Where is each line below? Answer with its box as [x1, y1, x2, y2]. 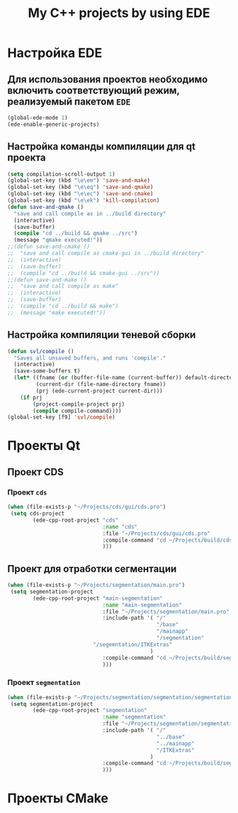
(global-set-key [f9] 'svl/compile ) [7, 414, 115, 421]
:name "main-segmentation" [102, 601, 182, 608]
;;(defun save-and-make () [7, 276, 87, 284]
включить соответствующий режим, [7, 84, 180, 97]
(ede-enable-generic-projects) [7, 121, 100, 128]
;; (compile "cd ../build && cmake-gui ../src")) [7, 269, 160, 276]
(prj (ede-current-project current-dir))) [35, 387, 163, 394]
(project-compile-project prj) [33, 400, 125, 408]
